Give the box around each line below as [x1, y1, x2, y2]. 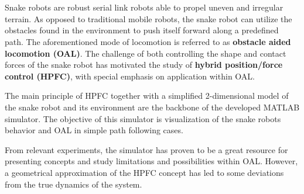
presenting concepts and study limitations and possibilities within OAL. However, [5, 155, 298, 167]
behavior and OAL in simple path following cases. [5, 124, 183, 136]
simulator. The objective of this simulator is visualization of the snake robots [5, 112, 281, 124]
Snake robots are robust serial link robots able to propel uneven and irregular [5, 1, 283, 13]
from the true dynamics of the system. [5, 178, 142, 190]
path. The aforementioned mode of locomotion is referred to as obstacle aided [5, 35, 291, 47]
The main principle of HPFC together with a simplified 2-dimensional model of [5, 89, 289, 102]
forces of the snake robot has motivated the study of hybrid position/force [5, 58, 283, 71]
